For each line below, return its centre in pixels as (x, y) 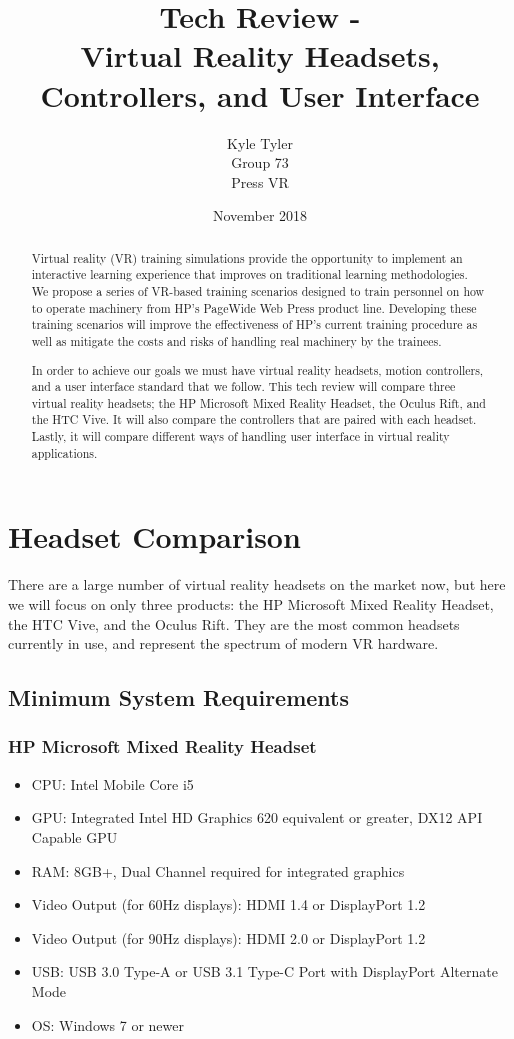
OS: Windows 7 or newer (108, 1024)
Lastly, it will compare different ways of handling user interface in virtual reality (240, 436)
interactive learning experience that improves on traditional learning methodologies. (249, 274)
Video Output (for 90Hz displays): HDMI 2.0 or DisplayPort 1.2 (228, 937)
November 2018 (260, 215)
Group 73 (260, 162)
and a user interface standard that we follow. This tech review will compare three (243, 386)
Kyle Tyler (260, 142)
